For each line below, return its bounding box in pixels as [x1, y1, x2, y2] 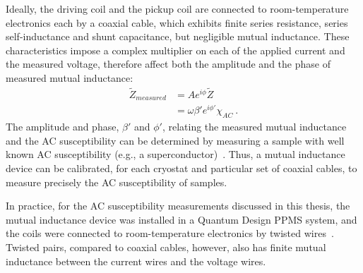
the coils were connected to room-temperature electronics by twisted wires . [6, 226, 334, 241]
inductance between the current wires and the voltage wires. [6, 253, 266, 268]
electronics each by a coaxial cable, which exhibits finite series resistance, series [6, 15, 348, 30]
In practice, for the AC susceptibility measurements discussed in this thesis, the [6, 198, 350, 213]
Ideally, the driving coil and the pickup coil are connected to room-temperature [6, 1, 349, 16]
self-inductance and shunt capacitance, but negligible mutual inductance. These [6, 29, 350, 44]
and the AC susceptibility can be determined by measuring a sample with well [6, 133, 345, 147]
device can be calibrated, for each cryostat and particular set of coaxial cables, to [6, 160, 357, 175]
